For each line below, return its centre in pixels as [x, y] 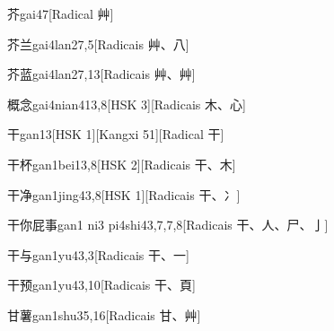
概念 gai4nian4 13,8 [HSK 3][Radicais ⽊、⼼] [127, 104]
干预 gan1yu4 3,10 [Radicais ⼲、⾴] [101, 285]
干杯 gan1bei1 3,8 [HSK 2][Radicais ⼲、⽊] [122, 164]
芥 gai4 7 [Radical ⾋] [61, 13]
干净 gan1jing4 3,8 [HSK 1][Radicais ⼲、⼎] [124, 194]
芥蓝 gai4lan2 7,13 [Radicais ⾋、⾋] [101, 74]
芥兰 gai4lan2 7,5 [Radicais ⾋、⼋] [98, 44]
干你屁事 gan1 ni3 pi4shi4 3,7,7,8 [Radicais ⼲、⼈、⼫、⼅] [168, 225]
